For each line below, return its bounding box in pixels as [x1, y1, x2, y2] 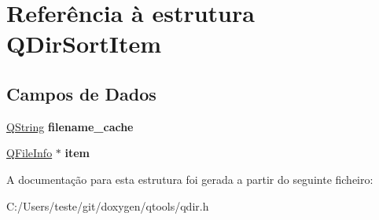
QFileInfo [6, 145, 53, 161]
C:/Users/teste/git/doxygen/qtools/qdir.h [6, 197, 209, 214]
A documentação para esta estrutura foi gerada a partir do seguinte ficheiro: [6, 170, 373, 187]
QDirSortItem [6, 27, 162, 60]
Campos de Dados [6, 81, 156, 105]
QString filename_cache [6, 118, 134, 134]
